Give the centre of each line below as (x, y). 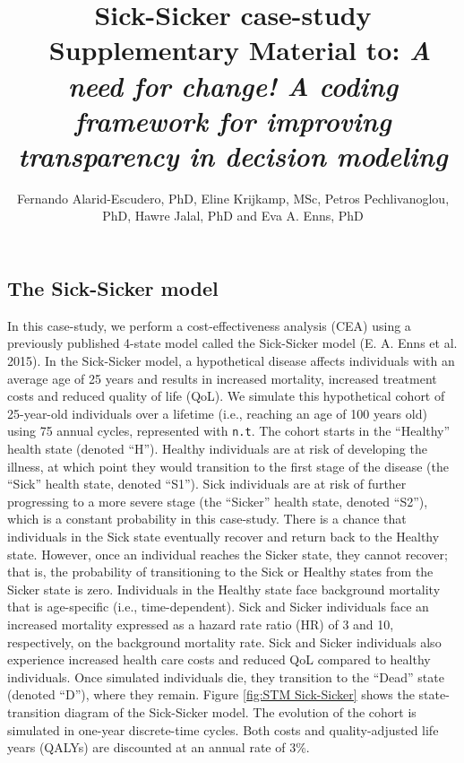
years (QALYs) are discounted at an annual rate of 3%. (159, 747)
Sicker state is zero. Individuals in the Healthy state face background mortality (224, 589)
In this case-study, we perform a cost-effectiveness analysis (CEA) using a (209, 325)
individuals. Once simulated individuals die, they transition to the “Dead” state (226, 676)
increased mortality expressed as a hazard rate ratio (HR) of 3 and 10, (201, 624)
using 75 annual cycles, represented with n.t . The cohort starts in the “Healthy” (229, 431)
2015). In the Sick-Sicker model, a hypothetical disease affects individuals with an (231, 361)
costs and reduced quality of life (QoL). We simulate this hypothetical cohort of (226, 396)
